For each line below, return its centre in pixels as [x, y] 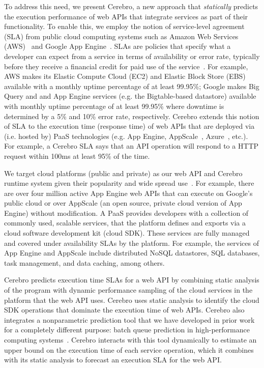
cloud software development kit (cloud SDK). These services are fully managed [127, 233]
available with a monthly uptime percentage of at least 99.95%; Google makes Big [132, 86]
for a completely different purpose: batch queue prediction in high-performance [127, 330]
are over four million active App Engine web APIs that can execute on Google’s [128, 193]
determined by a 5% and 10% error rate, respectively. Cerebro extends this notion [132, 116]
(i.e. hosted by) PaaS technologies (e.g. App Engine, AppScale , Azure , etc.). [126, 136]
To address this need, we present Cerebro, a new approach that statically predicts [131, 6]
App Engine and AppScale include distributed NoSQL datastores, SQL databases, [132, 253]
